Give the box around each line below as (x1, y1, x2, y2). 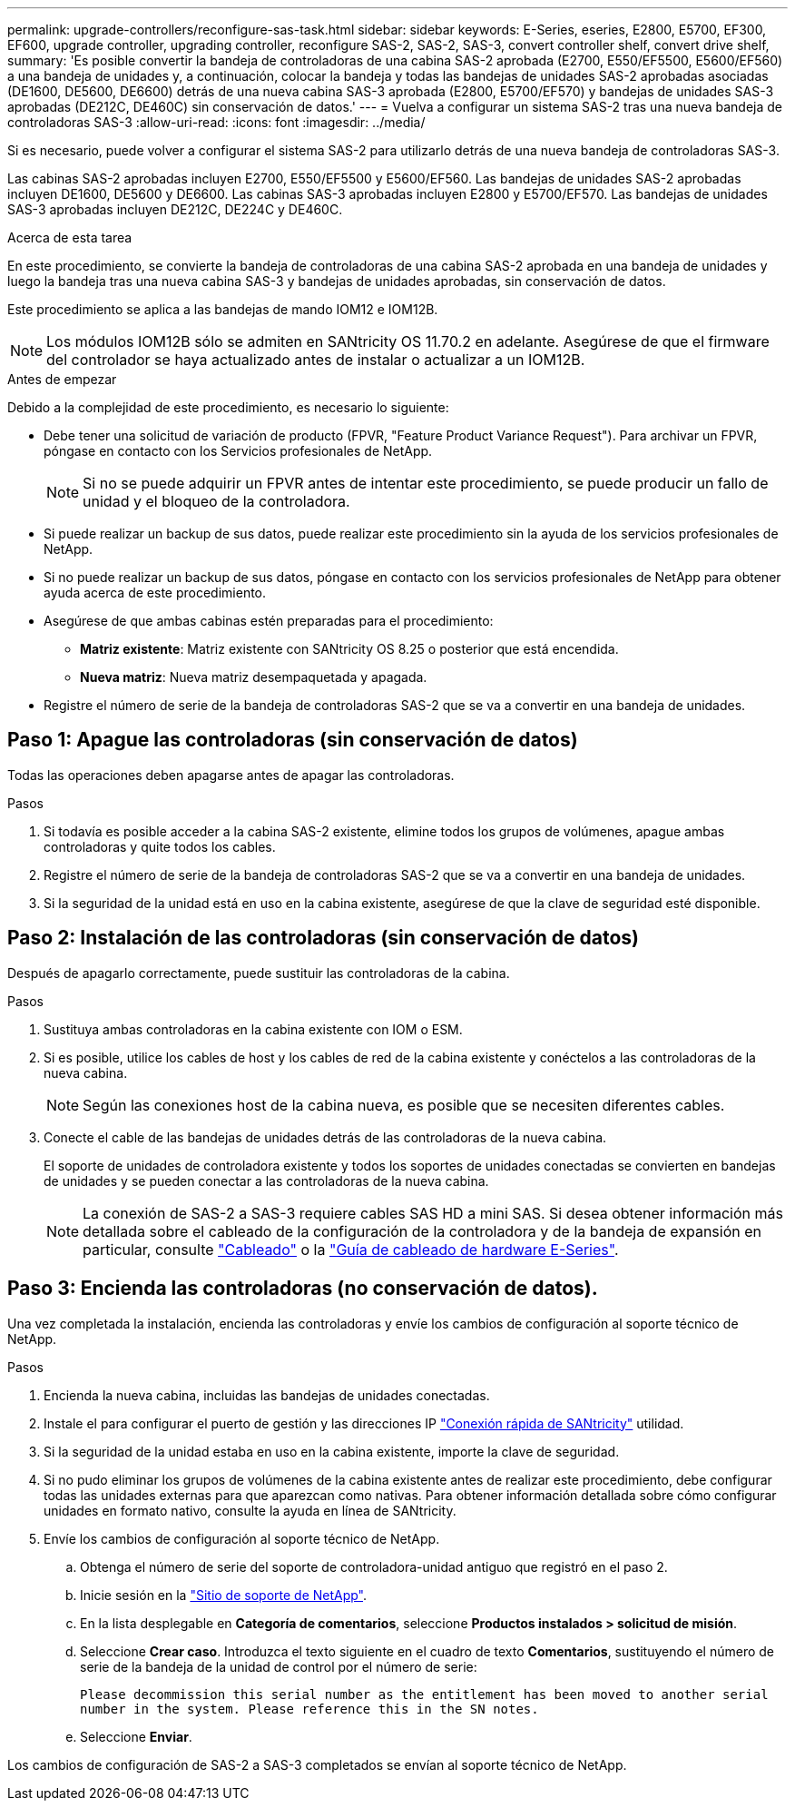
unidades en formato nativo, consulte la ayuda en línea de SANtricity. (44, 1502, 456, 1518)
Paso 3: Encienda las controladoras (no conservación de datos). (7, 1277, 598, 1300)
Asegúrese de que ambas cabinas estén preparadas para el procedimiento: (44, 613, 494, 628)
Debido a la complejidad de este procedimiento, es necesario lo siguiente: (7, 400, 449, 415)
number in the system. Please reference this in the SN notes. (80, 1701, 539, 1716)
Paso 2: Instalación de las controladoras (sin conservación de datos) (7, 926, 639, 950)
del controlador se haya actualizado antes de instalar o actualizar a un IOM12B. (46, 351, 585, 369)
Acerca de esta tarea (7, 230, 132, 245)
